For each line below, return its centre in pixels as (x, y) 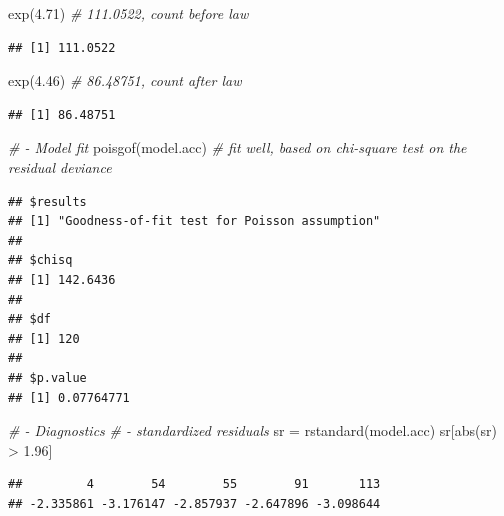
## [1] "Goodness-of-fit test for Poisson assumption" (194, 221)
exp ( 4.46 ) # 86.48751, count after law (125, 80)
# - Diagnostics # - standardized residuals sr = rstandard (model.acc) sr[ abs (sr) (252, 430)
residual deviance (60, 166)
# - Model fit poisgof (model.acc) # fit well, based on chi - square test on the (237, 147)
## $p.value (47, 377)
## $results (47, 201)
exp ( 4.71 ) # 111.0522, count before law (128, 13)
